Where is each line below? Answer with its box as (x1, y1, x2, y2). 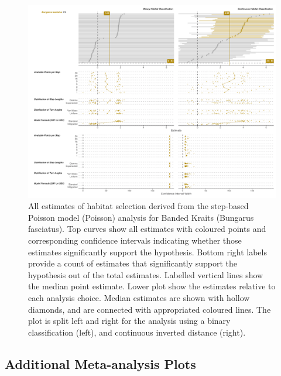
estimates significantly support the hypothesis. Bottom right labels (28, 245, 267, 258)
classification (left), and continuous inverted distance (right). (28, 326, 246, 338)
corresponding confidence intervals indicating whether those (28, 234, 242, 246)
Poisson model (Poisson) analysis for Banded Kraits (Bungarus (28, 211, 254, 223)
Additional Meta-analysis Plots (5, 354, 196, 372)
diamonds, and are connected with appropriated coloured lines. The (28, 303, 271, 315)
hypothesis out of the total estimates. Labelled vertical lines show (28, 268, 263, 281)
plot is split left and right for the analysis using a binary (28, 315, 231, 327)
